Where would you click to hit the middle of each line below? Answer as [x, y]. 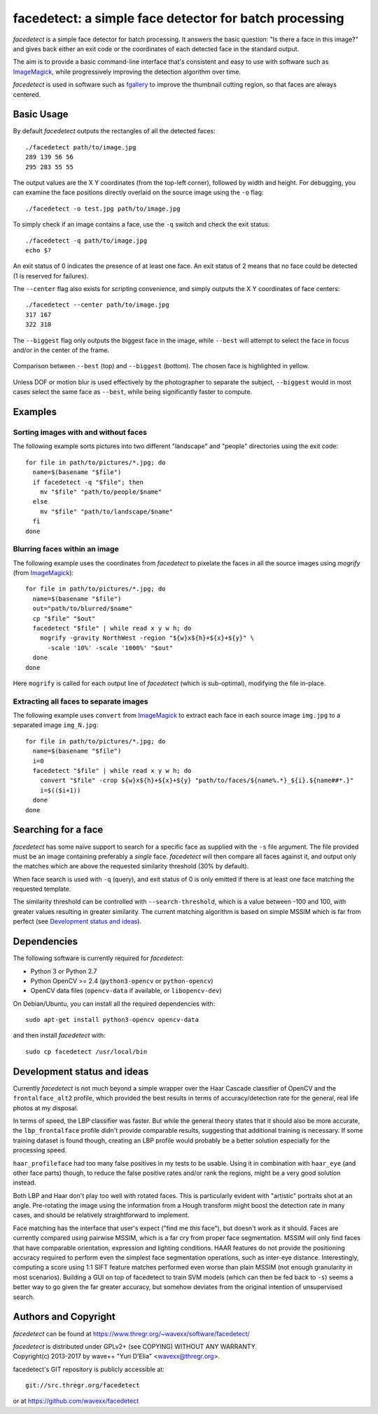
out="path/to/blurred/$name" [83, 609]
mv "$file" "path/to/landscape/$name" [106, 511]
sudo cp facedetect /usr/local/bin [86, 1051]
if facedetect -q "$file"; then [88, 482]
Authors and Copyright [64, 1317]
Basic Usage [41, 115]
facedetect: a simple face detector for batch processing [178, 18]
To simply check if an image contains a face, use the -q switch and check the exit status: [141, 224]
